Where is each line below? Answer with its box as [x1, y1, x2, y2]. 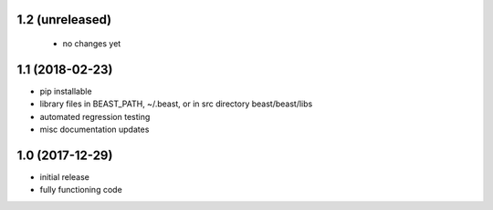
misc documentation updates [39, 124, 150, 135]
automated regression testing [39, 111, 151, 122]
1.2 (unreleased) [16, 12, 112, 27]
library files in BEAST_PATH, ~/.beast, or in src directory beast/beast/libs [39, 98, 313, 109]
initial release [39, 172, 90, 182]
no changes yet [62, 38, 121, 49]
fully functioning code [39, 185, 122, 195]
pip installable [39, 85, 92, 96]
